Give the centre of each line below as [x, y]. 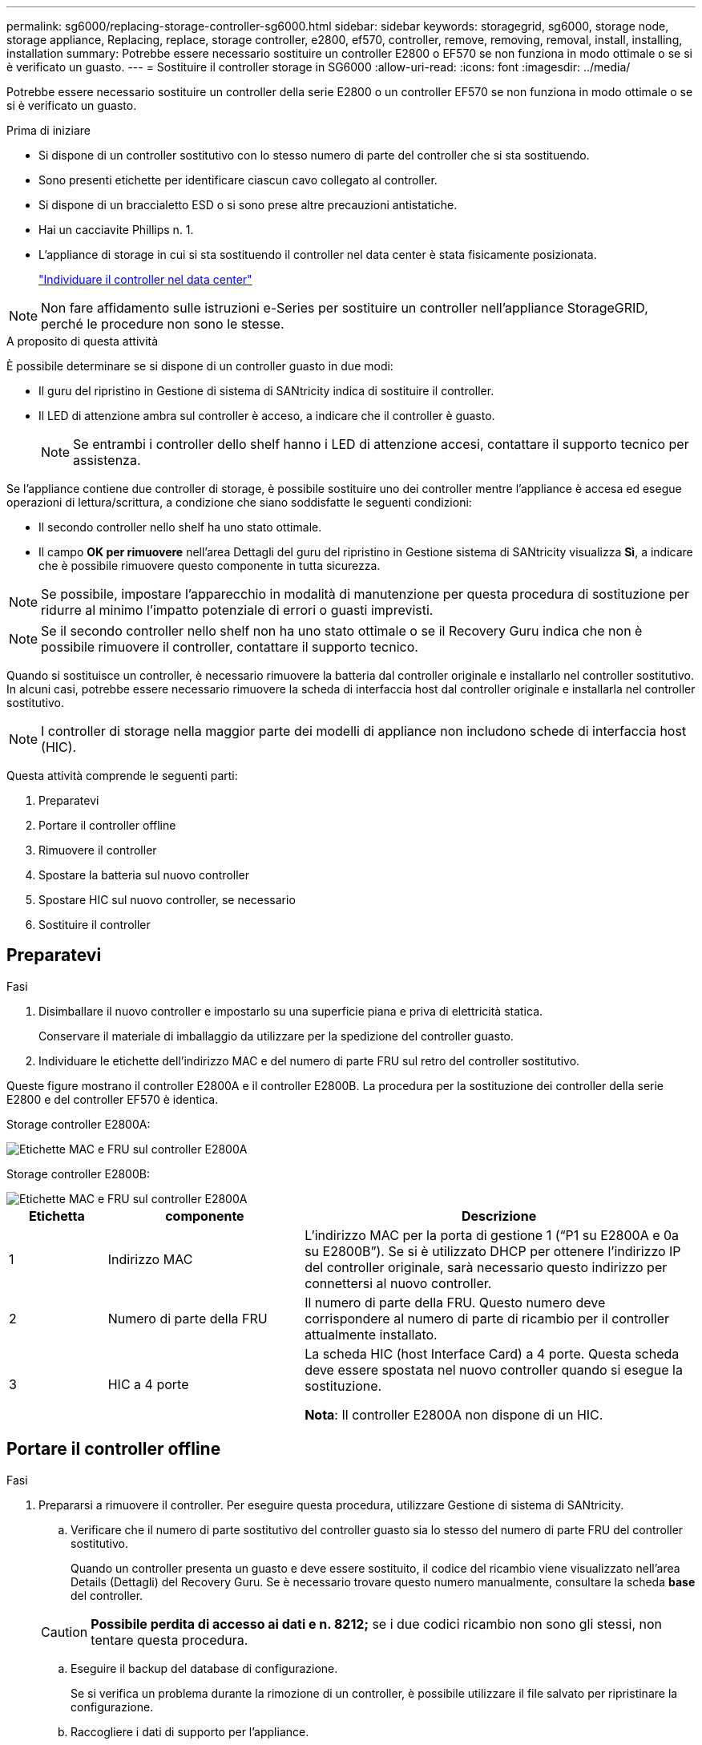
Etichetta [56, 1216]
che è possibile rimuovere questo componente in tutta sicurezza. [210, 566]
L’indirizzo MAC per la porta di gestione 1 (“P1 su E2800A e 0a [492, 1235]
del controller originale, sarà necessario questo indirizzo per [486, 1267]
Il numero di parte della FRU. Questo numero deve [455, 1302]
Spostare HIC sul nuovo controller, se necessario [167, 900]
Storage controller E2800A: [79, 1124]
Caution [65, 1632]
